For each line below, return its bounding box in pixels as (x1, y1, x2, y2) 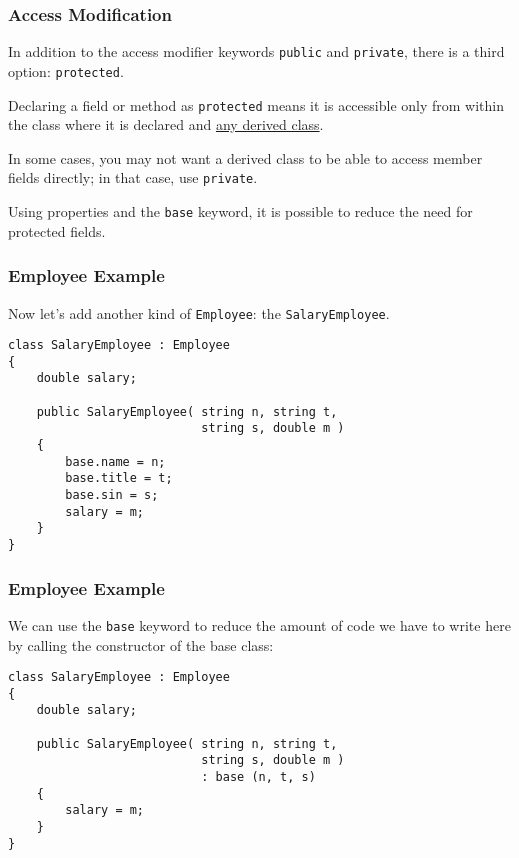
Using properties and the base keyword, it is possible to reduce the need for (8, 201, 473, 222)
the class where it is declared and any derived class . (8, 114, 324, 135)
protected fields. (8, 220, 106, 241)
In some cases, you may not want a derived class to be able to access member (8, 147, 483, 168)
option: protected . (8, 60, 124, 81)
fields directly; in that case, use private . (8, 167, 258, 188)
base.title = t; (65, 471, 173, 486)
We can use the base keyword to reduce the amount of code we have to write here (8, 614, 511, 635)
